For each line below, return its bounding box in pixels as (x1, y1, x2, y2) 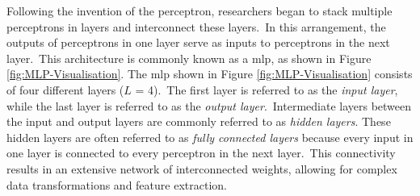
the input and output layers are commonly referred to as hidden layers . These (6, 113, 391, 130)
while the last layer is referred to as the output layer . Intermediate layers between (6, 97, 412, 114)
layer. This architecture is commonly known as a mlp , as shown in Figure (6, 49, 372, 66)
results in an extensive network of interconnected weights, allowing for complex (6, 160, 397, 177)
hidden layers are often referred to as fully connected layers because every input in (6, 128, 414, 145)
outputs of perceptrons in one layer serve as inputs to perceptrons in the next (6, 34, 390, 51)
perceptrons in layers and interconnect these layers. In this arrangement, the (6, 18, 386, 35)
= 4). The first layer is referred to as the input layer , (135, 81, 398, 98)
